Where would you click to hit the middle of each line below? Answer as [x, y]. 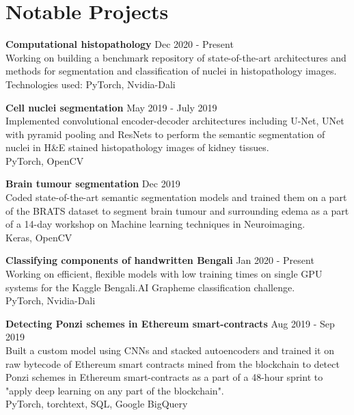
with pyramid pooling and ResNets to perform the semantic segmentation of [165, 134]
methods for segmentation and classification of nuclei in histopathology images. [171, 71]
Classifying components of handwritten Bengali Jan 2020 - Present [160, 260]
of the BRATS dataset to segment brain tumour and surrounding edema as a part [177, 210]
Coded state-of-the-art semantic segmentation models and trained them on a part [176, 197]
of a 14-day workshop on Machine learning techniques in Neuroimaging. [155, 224]
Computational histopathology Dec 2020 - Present [120, 44]
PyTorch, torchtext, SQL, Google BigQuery [97, 404]
